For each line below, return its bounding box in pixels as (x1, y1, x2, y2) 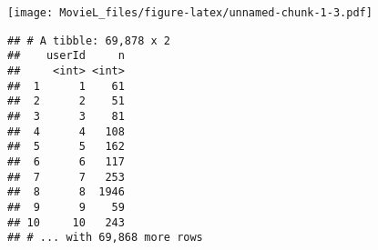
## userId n (7, 49, 125, 63)
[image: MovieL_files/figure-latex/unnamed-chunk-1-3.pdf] (7, 6, 373, 19)
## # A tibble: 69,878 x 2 (7, 34, 170, 47)
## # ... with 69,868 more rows (7, 231, 203, 245)
